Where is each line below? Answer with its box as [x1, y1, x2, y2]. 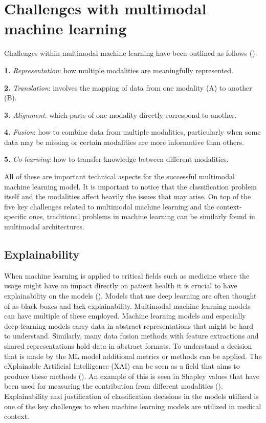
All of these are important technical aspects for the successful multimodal [4, 171, 235, 182]
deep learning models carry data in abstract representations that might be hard [4, 320, 254, 331]
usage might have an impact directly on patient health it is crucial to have [4, 280, 237, 291]
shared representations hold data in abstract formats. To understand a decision [4, 340, 252, 351]
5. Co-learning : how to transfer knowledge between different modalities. [4, 154, 229, 164]
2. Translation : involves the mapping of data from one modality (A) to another [4, 82, 252, 93]
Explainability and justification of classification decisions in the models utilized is [4, 390, 259, 401]
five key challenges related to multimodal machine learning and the [4, 201, 214, 211]
